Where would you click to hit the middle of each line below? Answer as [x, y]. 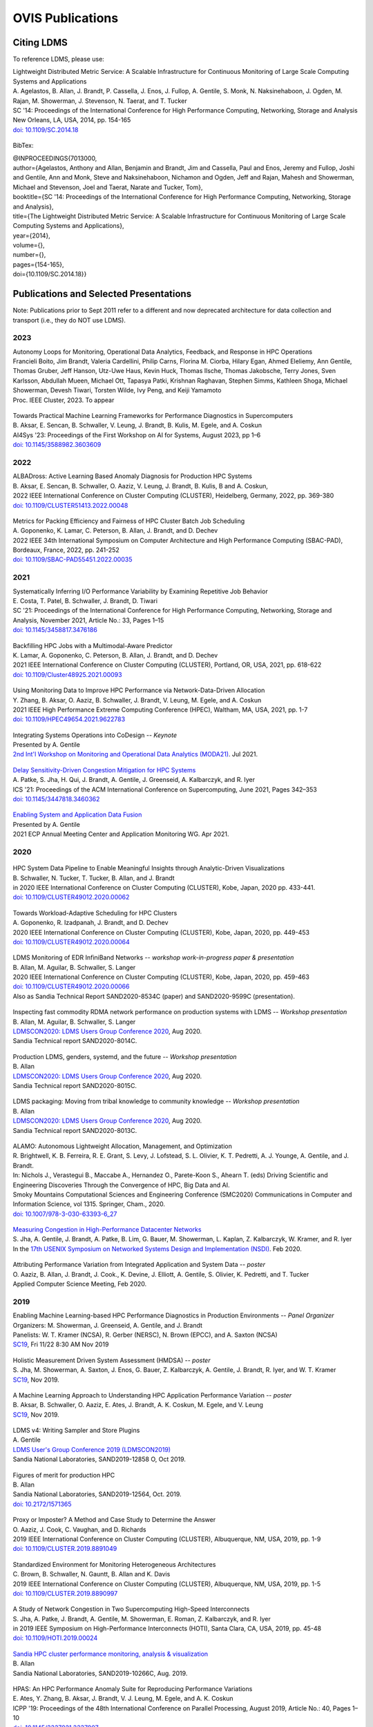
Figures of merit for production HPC [64, 1475]
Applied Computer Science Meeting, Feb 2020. [80, 1284]
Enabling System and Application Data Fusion [77, 814]
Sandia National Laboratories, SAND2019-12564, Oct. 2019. [97, 1494]
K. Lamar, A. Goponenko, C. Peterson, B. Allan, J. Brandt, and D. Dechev [115, 655]
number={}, [29, 255]
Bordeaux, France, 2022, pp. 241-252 [66, 550]
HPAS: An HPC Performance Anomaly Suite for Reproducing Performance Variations [133, 1689]
